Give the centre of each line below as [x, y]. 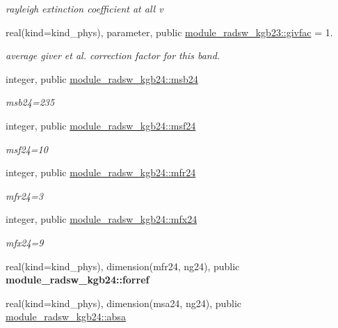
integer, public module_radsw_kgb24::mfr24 [101, 172]
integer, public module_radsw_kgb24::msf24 [101, 125]
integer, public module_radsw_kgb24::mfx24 [102, 219]
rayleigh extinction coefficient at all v [84, 8]
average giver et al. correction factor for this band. [113, 55]
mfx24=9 [25, 242]
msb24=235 [30, 102]
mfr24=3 [24, 195]
